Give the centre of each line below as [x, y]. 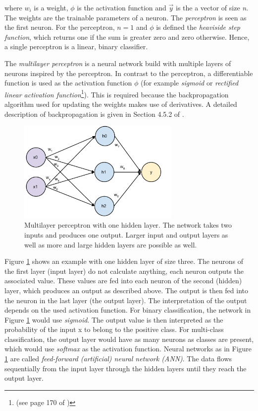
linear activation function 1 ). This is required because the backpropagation [117, 93]
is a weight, [51, 7]
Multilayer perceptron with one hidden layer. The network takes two [128, 225]
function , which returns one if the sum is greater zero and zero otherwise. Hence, [127, 37]
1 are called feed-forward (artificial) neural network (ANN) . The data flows [118, 359]
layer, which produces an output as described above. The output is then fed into [126, 290]
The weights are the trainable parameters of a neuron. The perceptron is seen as [126, 17]
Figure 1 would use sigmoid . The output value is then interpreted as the [114, 319]
